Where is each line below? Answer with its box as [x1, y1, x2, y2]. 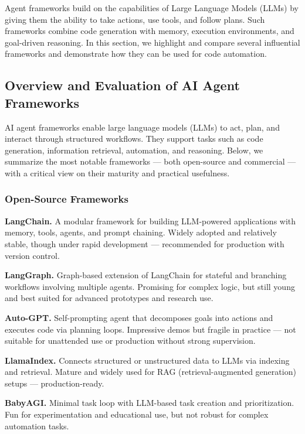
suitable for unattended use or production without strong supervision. [5, 334, 256, 347]
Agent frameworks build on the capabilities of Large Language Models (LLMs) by [5, 2, 299, 13]
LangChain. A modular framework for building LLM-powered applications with [5, 214, 296, 227]
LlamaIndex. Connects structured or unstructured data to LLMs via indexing [5, 354, 290, 366]
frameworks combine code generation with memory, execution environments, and [5, 25, 294, 37]
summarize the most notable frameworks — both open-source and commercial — [5, 155, 296, 168]
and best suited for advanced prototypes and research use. [5, 292, 213, 304]
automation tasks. [5, 419, 69, 432]
